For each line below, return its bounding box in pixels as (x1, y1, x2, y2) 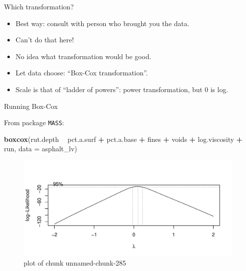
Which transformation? (4, 1, 74, 11)
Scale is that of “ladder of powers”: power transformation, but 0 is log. (15, 84, 228, 94)
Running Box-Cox (4, 101, 58, 111)
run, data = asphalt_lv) (4, 143, 77, 154)
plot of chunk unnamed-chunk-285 (24, 258, 126, 268)
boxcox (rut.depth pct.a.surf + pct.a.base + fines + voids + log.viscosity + (4, 134, 243, 144)
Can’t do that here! (15, 34, 74, 45)
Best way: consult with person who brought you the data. (15, 18, 189, 28)
